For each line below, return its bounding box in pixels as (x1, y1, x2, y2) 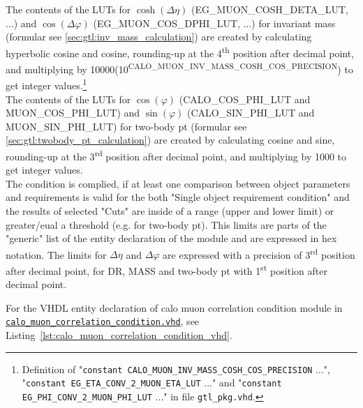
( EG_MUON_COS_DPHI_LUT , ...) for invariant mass (93, 15, 336, 30)
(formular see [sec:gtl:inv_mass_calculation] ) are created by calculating (6, 29, 312, 44)
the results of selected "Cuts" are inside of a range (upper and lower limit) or (6, 203, 334, 218)
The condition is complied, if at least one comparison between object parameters (6, 176, 350, 190)
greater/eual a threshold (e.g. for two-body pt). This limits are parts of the (6, 217, 327, 232)
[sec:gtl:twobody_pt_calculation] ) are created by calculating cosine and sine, (6, 133, 335, 147)
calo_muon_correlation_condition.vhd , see (6, 314, 200, 328)
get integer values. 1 (6, 76, 87, 92)
